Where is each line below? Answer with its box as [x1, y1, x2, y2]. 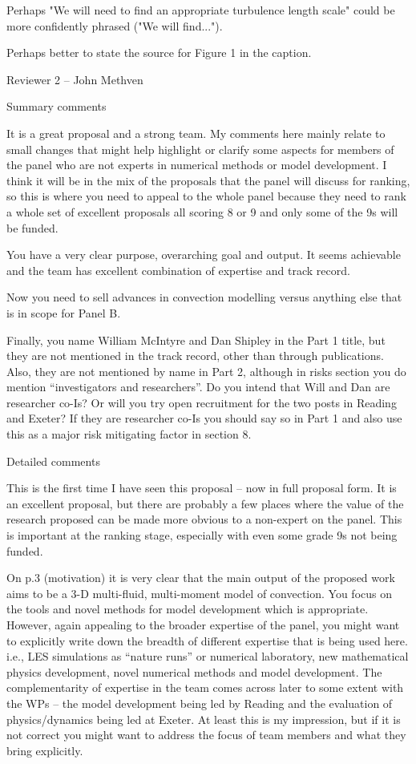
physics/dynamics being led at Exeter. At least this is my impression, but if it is [6, 710, 401, 727]
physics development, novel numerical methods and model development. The [6, 663, 382, 680]
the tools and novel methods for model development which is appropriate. [6, 600, 369, 617]
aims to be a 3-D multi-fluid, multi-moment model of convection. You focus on [6, 584, 392, 601]
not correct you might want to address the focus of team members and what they [6, 726, 406, 743]
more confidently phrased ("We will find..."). [6, 17, 223, 34]
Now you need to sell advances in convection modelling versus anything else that [6, 289, 402, 305]
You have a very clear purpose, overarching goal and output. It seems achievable [6, 246, 401, 263]
